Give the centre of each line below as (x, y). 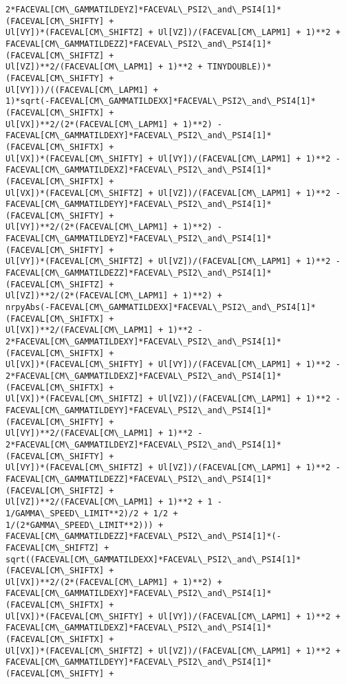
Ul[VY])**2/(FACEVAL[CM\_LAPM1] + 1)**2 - (104, 433)
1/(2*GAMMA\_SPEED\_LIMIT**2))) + (85, 525)
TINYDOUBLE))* (239, 67)
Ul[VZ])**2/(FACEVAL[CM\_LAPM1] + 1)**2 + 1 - (114, 502)
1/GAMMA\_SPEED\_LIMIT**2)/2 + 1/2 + (92, 513)
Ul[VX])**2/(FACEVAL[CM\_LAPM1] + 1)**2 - (104, 330)
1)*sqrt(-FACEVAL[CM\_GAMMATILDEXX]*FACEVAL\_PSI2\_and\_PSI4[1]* (161, 101)
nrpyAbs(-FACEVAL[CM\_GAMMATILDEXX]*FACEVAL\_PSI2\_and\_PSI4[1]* (161, 308)
